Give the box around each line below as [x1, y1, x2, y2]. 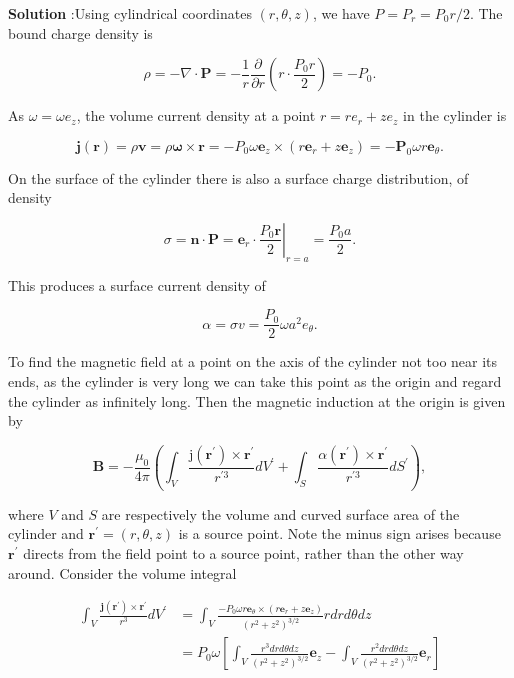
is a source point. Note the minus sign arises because [178, 523, 501, 544]
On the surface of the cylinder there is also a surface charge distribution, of [8, 167, 469, 188]
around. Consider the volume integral [8, 562, 237, 583]
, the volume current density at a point [76, 105, 316, 126]
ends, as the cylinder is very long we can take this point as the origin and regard [8, 371, 502, 392]
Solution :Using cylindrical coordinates [8, 3, 252, 23]
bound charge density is [8, 22, 153, 43]
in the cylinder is [403, 105, 507, 126]
